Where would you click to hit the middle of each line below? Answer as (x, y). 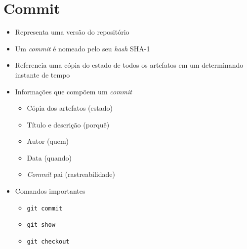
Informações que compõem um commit (73, 91)
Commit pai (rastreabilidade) (71, 174)
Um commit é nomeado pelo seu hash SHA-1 (82, 48)
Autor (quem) (48, 141)
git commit (45, 208)
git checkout (48, 241)
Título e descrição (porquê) (68, 124)
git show (41, 225)
